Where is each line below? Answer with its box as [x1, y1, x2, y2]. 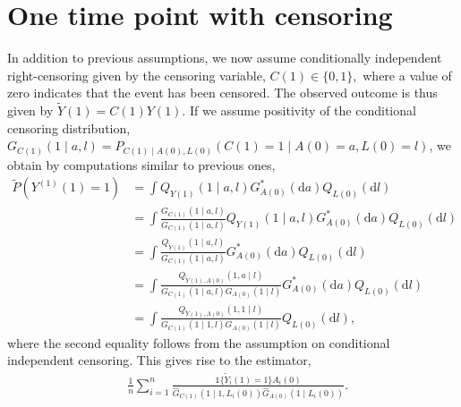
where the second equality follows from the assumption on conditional [7, 333, 390, 352]
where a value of [363, 65, 452, 84]
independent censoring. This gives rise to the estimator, [7, 351, 312, 369]
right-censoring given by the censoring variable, [7, 65, 266, 84]
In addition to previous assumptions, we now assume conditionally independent [7, 48, 442, 67]
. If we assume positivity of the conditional [182, 101, 416, 120]
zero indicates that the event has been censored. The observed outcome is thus [7, 83, 438, 102]
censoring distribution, [7, 118, 131, 137]
